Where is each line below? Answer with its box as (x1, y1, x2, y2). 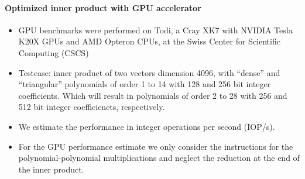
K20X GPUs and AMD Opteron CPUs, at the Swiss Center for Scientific (18, 35, 280, 47)
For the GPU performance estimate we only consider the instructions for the (18, 140, 293, 152)
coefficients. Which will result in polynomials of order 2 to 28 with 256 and (18, 89, 287, 101)
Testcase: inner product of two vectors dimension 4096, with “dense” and (18, 66, 280, 78)
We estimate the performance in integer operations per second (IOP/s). (18, 120, 275, 132)
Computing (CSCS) (18, 46, 89, 58)
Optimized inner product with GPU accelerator (5, 1, 201, 13)
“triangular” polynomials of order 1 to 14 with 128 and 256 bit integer (18, 78, 271, 90)
